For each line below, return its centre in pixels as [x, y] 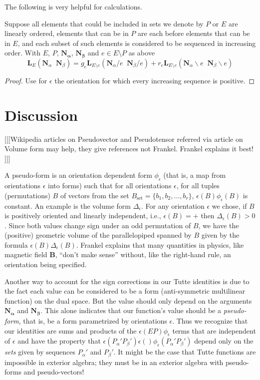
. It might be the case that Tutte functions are [185, 352]
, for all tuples [198, 186]
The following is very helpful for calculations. [73, 6]
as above [141, 53]
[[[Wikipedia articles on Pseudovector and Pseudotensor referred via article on [124, 139]
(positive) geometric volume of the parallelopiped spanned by [98, 235]
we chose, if [229, 205]
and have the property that [59, 341]
